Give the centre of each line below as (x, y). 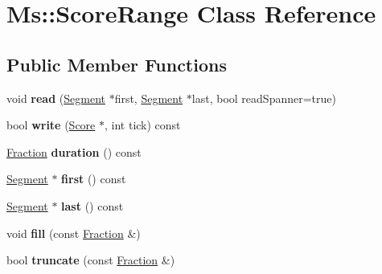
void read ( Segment (56, 98)
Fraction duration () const (74, 151)
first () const (94, 179)
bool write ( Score (51, 125)
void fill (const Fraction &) (74, 233)
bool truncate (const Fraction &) (91, 260)
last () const (92, 205)
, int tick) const (143, 125)
